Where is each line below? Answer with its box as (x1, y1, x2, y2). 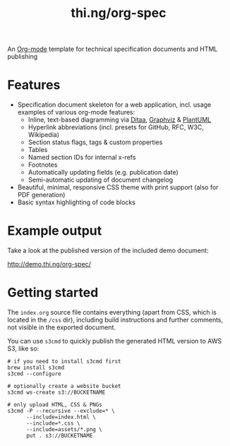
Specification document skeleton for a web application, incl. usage (17, 100, 212, 109)
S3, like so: (7, 344, 40, 353)
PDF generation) (17, 191, 66, 199)
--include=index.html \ (25, 413, 97, 421)
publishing (7, 52, 38, 61)
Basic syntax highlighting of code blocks (17, 198, 136, 206)
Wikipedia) (28, 131, 60, 139)
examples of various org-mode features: (17, 108, 135, 117)
